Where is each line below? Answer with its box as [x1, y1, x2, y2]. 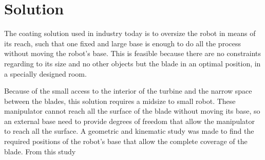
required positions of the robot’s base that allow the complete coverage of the [4, 136, 248, 147]
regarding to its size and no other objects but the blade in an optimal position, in [4, 58, 261, 68]
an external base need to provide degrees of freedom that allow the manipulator [4, 115, 255, 126]
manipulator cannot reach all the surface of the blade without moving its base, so [4, 105, 260, 116]
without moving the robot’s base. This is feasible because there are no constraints [4, 48, 261, 59]
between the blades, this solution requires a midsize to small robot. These [4, 95, 236, 106]
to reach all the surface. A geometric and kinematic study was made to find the [4, 126, 254, 136]
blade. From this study [4, 146, 76, 156]
